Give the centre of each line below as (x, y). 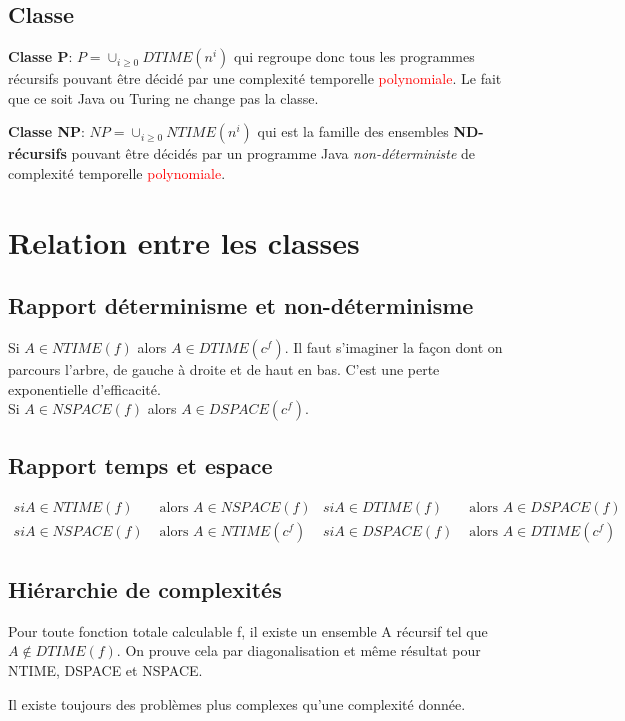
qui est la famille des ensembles (353, 131)
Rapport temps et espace (140, 464)
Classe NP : (46, 131)
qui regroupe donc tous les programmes (354, 56)
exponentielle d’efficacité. (84, 388)
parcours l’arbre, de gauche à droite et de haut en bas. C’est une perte (224, 369)
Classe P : (40, 56)
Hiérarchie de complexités (145, 589)
